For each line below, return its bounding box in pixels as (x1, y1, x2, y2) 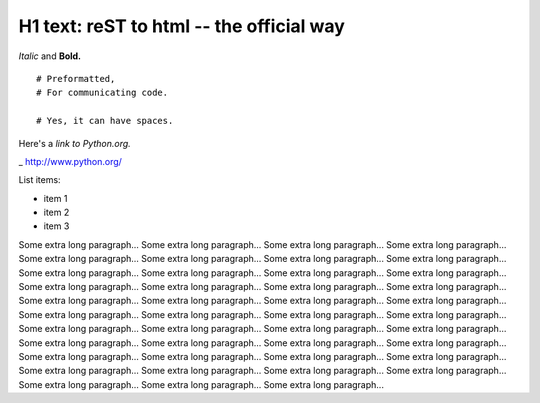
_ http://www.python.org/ (18, 155, 122, 167)
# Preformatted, (36, 73, 116, 84)
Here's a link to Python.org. (18, 137, 132, 149)
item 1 (43, 192, 68, 204)
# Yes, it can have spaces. (36, 115, 174, 127)
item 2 (43, 206, 70, 219)
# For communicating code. (36, 87, 169, 99)
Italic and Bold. (18, 50, 82, 62)
